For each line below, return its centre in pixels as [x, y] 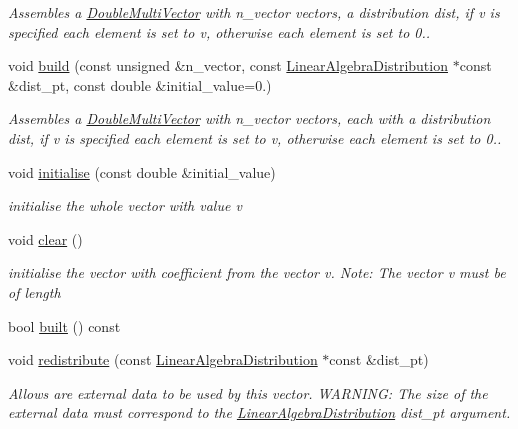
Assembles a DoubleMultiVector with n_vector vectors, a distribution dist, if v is [254, 12]
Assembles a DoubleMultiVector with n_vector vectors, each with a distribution [249, 118]
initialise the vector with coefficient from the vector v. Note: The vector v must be [257, 272]
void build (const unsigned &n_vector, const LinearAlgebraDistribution [228, 65]
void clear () [45, 238]
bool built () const [64, 325]
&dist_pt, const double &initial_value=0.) [140, 84]
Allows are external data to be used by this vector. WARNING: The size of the [248, 392]
